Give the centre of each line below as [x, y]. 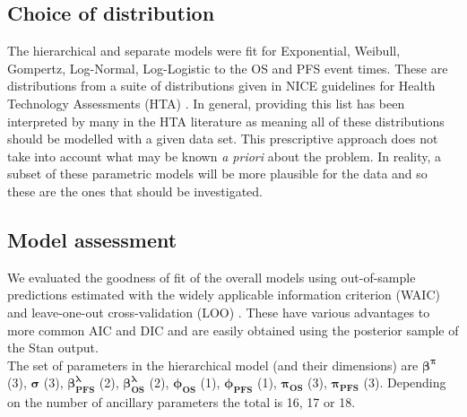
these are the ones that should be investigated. [135, 191]
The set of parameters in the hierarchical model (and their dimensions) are [213, 365]
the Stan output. [53, 347]
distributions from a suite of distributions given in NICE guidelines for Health [221, 86]
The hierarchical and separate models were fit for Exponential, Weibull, [204, 51]
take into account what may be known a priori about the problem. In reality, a [225, 156]
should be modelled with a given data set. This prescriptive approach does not [223, 139]
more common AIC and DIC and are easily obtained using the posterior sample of [233, 330]
